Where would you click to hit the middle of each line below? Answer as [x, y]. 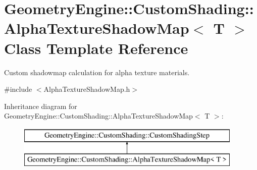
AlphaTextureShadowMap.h [87, 89]
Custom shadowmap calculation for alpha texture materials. [97, 72]
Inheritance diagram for [41, 106]
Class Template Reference [96, 48]
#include [18, 89]
